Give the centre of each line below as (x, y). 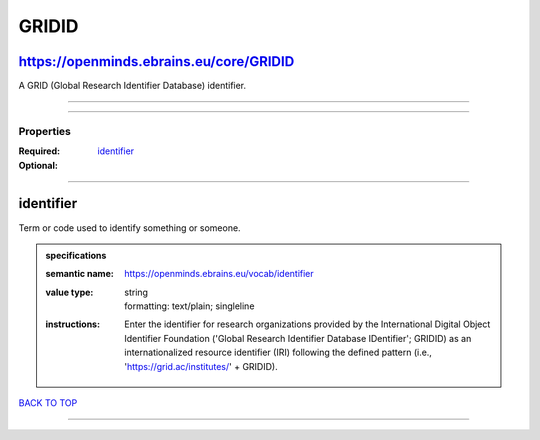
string (136, 292)
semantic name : (79, 274)
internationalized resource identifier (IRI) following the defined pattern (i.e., (278, 352)
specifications (76, 255)
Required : (39, 151)
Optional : (38, 165)
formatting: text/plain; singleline (189, 306)
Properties (45, 131)
